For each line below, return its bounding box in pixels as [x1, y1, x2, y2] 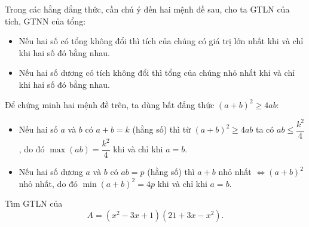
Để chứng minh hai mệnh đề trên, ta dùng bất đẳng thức [5, 98, 215, 111]
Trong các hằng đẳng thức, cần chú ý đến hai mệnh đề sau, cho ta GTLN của [5, 3, 290, 15]
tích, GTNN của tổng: [5, 14, 86, 27]
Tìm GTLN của [5, 197, 63, 210]
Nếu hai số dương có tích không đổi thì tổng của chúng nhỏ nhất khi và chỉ [19, 66, 295, 79]
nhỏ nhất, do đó [19, 177, 78, 189]
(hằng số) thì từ [132, 123, 191, 136]
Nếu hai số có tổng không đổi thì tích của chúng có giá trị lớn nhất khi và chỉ [19, 35, 304, 47]
